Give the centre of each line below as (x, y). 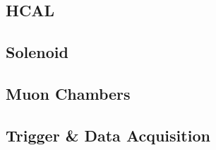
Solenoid (37, 52)
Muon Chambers (68, 93)
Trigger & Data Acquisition (108, 135)
